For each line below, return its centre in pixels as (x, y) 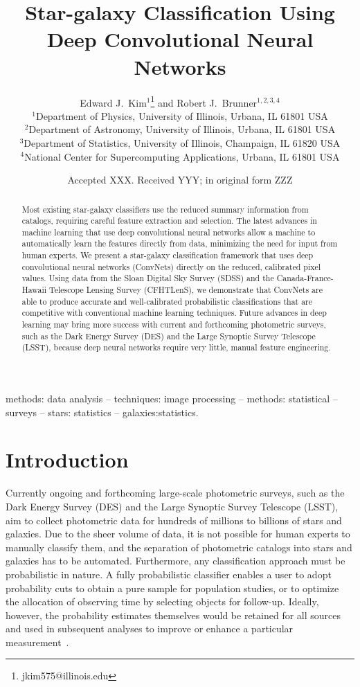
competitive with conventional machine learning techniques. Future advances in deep (174, 313)
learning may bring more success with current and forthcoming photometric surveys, (174, 324)
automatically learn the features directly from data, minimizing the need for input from (180, 243)
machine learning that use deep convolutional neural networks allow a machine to (169, 232)
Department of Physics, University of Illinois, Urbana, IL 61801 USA (182, 115)
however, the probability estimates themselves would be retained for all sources (173, 615)
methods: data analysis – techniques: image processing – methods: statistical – (172, 399)
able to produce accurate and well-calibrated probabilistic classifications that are (167, 301)
